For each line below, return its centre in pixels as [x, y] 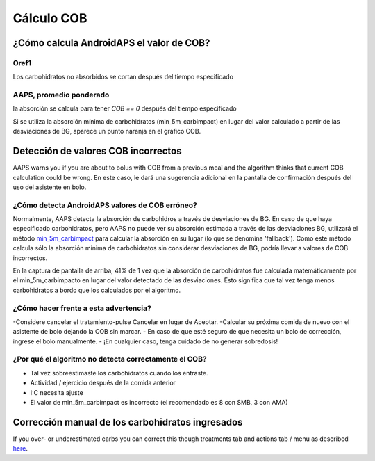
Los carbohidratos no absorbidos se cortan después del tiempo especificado [123, 77]
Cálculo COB [50, 18]
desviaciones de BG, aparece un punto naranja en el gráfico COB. [107, 131]
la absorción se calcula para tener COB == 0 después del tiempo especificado [125, 108]
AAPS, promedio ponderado [61, 95]
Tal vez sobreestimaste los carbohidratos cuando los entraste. [119, 373]
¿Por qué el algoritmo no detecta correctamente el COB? [110, 359]
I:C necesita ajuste [57, 392]
